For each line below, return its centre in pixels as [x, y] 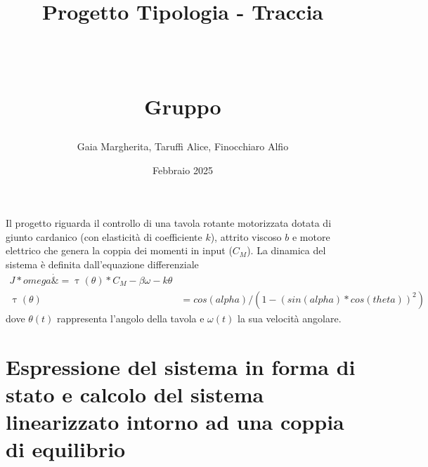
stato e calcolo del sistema [135, 394]
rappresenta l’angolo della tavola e [131, 318]
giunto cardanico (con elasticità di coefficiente [104, 236]
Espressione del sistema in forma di [181, 366]
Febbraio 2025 [183, 170]
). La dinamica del [286, 250]
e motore [311, 236]
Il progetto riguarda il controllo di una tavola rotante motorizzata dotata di [169, 223]
